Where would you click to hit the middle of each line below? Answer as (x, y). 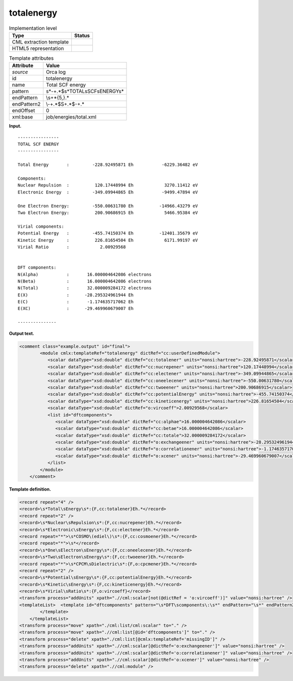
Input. (15, 126)
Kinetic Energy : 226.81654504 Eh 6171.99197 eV (108, 240)
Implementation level (33, 28)
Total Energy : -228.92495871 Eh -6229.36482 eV (108, 165)
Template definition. (30, 489)
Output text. (21, 333)
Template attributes (31, 58)
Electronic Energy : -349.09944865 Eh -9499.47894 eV (108, 192)
